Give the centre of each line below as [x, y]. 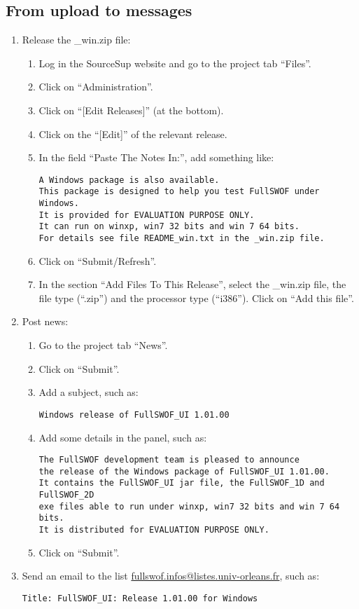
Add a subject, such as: [89, 392]
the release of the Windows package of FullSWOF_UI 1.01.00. [184, 471]
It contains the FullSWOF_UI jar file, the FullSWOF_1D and [182, 483]
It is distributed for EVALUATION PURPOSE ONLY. [154, 530]
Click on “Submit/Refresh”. [98, 260]
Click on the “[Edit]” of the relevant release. [133, 134]
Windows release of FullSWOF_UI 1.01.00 [134, 415]
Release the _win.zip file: [76, 40]
